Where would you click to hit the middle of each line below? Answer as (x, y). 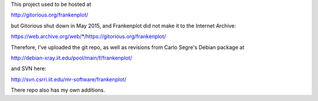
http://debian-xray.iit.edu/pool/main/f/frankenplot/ (72, 58)
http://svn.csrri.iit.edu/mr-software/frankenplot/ (69, 79)
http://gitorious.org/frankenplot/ (49, 15)
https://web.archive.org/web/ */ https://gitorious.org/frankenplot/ (88, 36)
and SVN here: (29, 69)
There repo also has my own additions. (58, 90)
